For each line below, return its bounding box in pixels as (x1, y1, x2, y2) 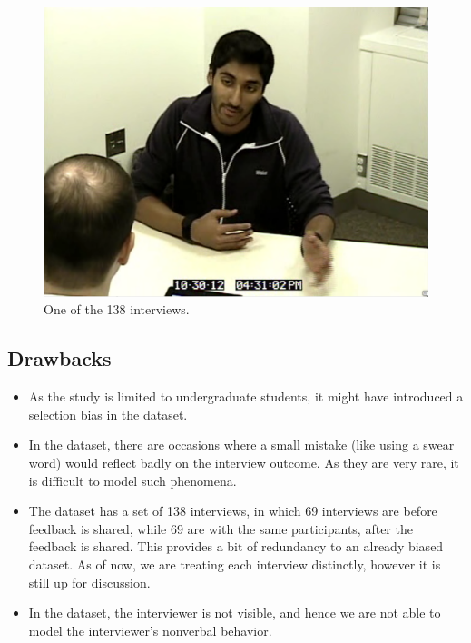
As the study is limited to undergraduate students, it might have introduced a (28, 387, 464, 406)
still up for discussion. (28, 572, 151, 591)
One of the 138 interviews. (44, 300, 190, 319)
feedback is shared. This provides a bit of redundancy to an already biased (28, 537, 444, 556)
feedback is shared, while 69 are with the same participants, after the (28, 519, 413, 538)
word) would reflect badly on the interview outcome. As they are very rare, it (28, 453, 459, 471)
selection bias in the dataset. (28, 404, 188, 423)
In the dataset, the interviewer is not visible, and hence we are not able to (28, 603, 441, 622)
